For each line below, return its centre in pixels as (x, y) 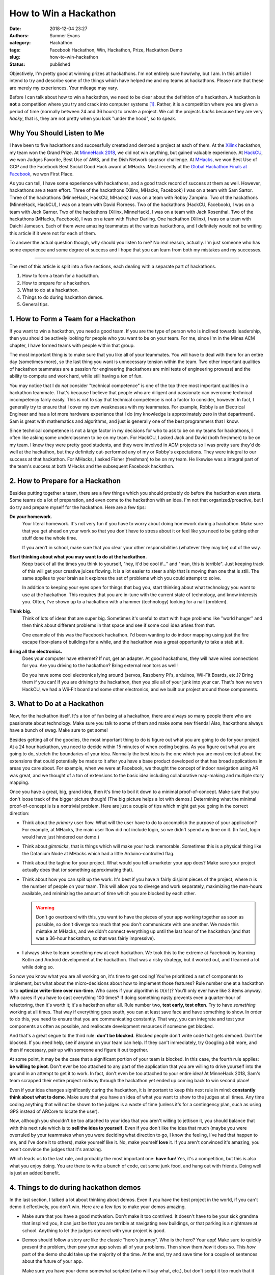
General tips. (36, 304)
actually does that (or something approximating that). (78, 870)
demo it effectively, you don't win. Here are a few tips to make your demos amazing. (98, 1207)
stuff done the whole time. (50, 538)
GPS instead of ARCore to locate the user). (54, 1111)
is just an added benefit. (35, 1173)
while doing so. (38, 967)
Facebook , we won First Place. (42, 174)
